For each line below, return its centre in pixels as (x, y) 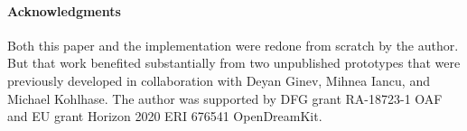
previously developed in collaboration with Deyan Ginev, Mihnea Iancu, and (219, 80)
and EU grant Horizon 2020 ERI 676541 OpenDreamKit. (165, 116)
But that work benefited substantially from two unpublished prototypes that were (234, 63)
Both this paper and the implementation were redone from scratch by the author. (233, 45)
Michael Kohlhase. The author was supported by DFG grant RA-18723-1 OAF (225, 98)
